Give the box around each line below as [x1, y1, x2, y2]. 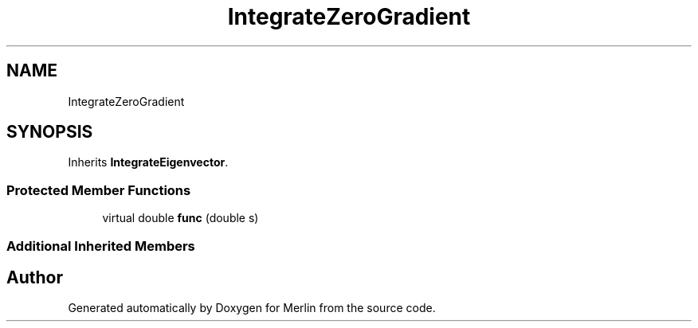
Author [6, 267, 63, 287]
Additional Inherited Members [6, 237, 195, 254]
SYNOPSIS [6, 122, 93, 143]
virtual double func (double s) [102, 211, 259, 225]
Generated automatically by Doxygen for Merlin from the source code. [68, 301, 436, 315]
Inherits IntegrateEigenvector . [68, 155, 229, 170]
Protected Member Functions [6, 182, 191, 198]
